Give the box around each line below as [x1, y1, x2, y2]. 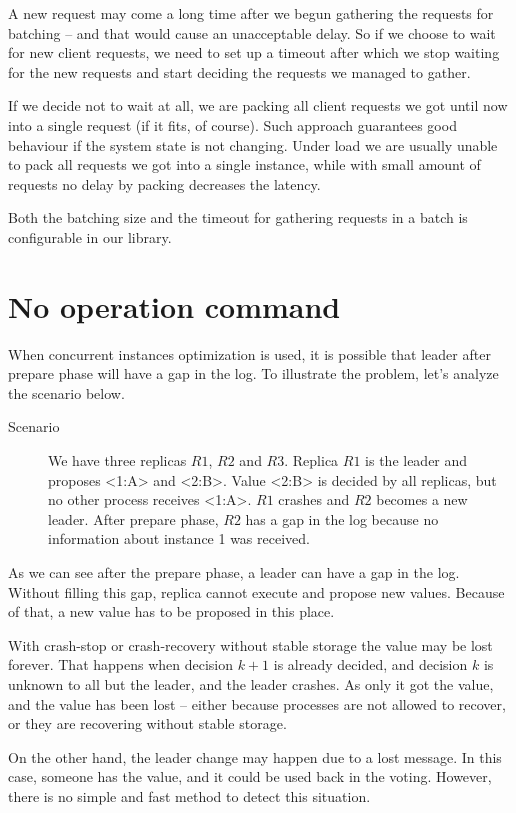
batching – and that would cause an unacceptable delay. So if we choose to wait [8, 22, 496, 43]
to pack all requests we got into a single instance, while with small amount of [8, 154, 481, 175]
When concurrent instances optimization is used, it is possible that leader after [8, 343, 491, 364]
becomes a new [376, 489, 468, 510]
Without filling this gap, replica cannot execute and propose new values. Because [8, 581, 505, 602]
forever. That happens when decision [8, 654, 234, 675]
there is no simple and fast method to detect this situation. [8, 785, 371, 806]
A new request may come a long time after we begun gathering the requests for [8, 3, 494, 23]
